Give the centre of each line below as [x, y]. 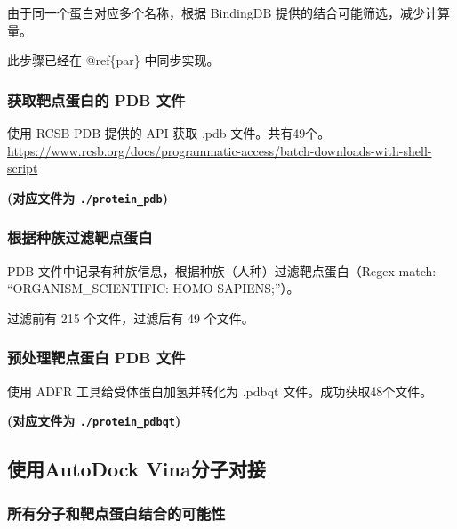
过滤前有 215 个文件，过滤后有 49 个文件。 [131, 317]
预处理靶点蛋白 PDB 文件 [96, 358]
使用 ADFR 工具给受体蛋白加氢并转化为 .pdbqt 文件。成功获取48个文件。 [220, 391]
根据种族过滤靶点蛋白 [80, 237]
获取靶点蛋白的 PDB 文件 [96, 99]
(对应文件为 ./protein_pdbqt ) [94, 421]
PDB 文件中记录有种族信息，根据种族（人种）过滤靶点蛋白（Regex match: [222, 270]
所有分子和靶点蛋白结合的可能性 [116, 513]
